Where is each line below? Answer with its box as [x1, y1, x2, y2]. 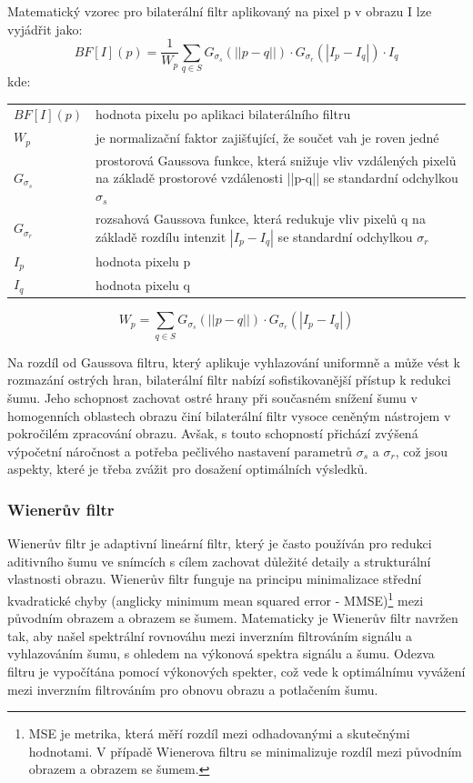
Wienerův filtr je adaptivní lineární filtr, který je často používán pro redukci [7, 534, 432, 553]
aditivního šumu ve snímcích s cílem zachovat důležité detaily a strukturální [7, 551, 431, 570]
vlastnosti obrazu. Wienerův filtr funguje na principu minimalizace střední [7, 569, 422, 588]
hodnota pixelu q [96, 275, 190, 294]
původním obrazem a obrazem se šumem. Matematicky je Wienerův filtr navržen [7, 608, 458, 627]
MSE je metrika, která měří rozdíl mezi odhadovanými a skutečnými [28, 724, 410, 743]
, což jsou [395, 441, 448, 460]
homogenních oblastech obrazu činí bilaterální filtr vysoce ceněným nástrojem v [7, 406, 451, 425]
